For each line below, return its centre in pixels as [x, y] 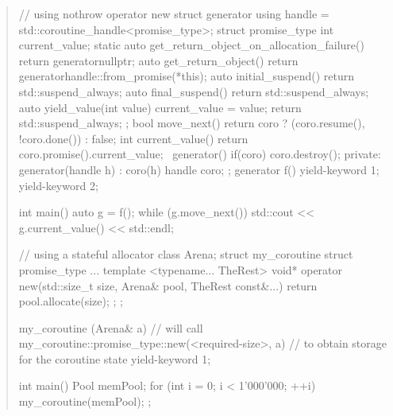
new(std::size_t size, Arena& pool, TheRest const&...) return [168, 285]
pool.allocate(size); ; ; [71, 301]
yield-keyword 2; [58, 185]
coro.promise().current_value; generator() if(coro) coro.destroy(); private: [200, 154]
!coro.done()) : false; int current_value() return [133, 138]
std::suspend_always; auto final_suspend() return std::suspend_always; [194, 91]
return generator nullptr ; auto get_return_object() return [158, 60]
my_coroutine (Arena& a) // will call [111, 327]
